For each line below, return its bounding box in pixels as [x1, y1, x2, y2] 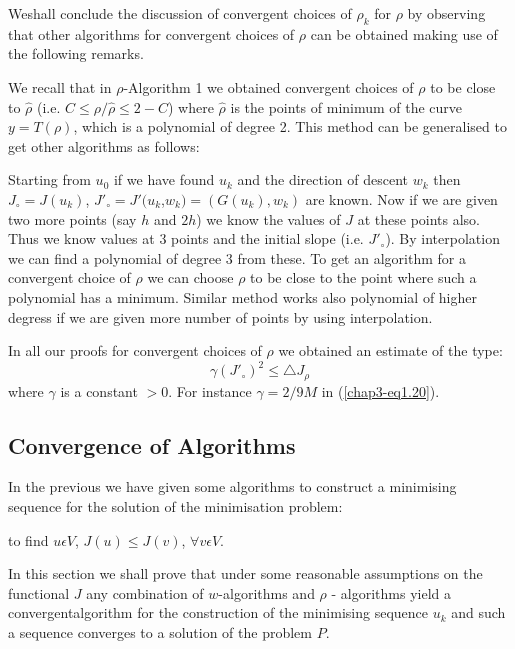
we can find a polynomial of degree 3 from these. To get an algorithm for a [8, 247, 466, 268]
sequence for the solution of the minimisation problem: [8, 496, 343, 517]
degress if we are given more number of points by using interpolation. [8, 306, 433, 327]
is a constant [60, 380, 138, 401]
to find [8, 529, 49, 550]
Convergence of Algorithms [8, 429, 296, 460]
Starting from [8, 169, 91, 190]
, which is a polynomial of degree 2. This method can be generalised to [73, 116, 507, 137]
